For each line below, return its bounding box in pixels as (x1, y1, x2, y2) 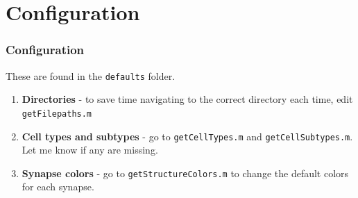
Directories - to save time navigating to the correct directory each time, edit (22, 92, 353, 106)
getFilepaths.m (22, 108, 92, 119)
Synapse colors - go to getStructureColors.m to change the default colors (22, 165, 349, 180)
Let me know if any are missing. (22, 142, 158, 157)
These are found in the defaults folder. (6, 68, 176, 83)
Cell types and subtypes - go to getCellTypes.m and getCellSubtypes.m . (22, 129, 353, 143)
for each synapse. (22, 179, 94, 194)
